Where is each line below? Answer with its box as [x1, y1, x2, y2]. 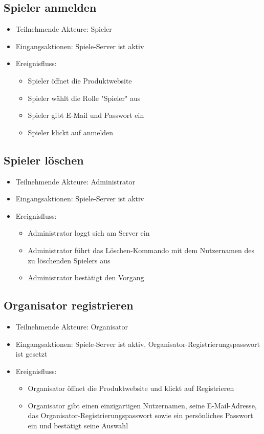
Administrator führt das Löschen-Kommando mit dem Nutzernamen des [28, 244, 255, 255]
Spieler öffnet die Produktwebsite [28, 75, 132, 86]
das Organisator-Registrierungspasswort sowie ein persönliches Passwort [28, 410, 253, 421]
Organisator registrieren [4, 297, 134, 313]
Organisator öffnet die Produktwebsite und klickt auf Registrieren [28, 383, 234, 394]
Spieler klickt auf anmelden [28, 127, 114, 137]
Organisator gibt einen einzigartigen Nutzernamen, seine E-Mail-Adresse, [28, 400, 257, 410]
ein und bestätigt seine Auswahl [28, 420, 128, 431]
